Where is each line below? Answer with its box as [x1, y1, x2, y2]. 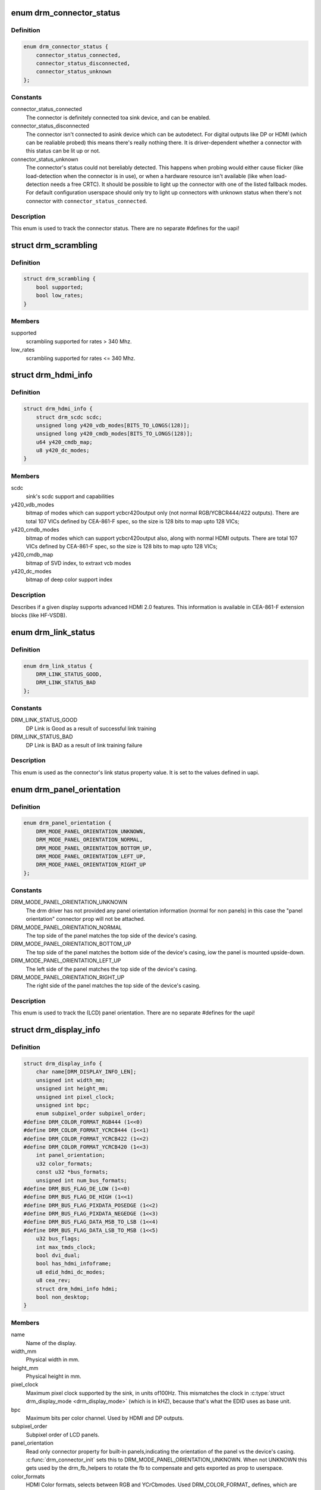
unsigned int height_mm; [36, 1085, 109, 1092]
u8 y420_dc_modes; [36, 447, 90, 454]
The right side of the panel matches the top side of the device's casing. [26, 982, 201, 989]
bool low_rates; [36, 292, 83, 299]
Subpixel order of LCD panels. [26, 1431, 100, 1438]
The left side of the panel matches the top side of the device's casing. [26, 966, 197, 973]
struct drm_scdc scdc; [36, 414, 102, 420]
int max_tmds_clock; [36, 1243, 96, 1250]
